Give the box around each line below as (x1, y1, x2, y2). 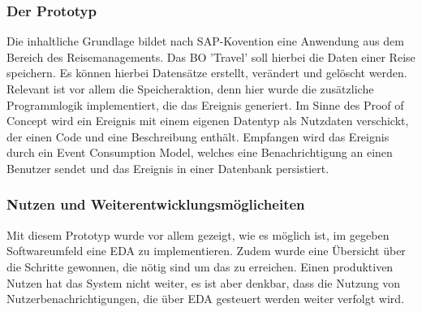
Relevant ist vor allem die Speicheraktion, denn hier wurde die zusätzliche (6, 80, 374, 97)
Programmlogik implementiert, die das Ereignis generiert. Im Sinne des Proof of (6, 96, 404, 113)
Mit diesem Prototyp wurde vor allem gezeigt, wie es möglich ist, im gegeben (6, 226, 390, 243)
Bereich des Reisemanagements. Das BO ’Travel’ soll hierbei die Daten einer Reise (6, 48, 416, 65)
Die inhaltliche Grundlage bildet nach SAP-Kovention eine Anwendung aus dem (6, 32, 404, 50)
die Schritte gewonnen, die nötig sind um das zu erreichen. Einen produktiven (6, 258, 394, 275)
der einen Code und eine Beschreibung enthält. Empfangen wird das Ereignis (6, 128, 390, 145)
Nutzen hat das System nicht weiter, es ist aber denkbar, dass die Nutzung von (6, 274, 401, 291)
